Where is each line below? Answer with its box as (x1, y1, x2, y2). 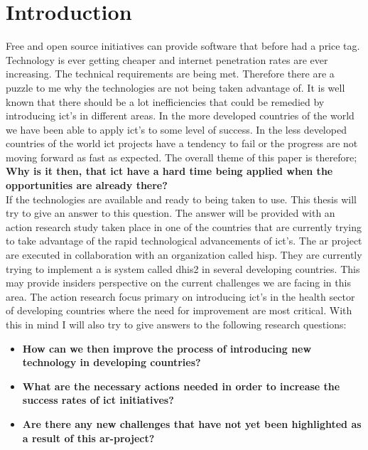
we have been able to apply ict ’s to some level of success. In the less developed (6, 122, 347, 136)
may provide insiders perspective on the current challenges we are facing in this (6, 275, 351, 290)
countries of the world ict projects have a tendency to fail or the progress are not (6, 136, 358, 151)
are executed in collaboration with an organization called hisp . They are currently (6, 247, 362, 262)
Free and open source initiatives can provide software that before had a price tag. (6, 38, 360, 53)
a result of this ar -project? (22, 430, 155, 445)
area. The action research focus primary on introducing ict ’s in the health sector (6, 289, 355, 304)
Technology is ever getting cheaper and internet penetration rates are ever (6, 52, 328, 67)
